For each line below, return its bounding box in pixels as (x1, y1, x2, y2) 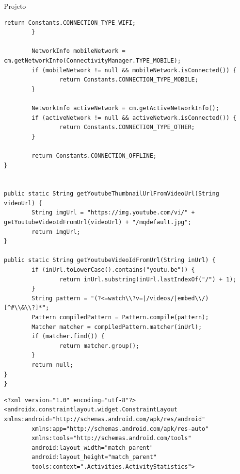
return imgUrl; (32, 228, 80, 235)
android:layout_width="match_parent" (32, 444, 153, 451)
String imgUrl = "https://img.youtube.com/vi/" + (32, 209, 195, 216)
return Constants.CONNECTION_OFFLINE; (32, 152, 157, 159)
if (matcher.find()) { (32, 333, 105, 340)
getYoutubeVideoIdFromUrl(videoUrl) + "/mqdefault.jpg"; (4, 219, 192, 226)
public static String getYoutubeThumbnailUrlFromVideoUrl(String (4, 190, 219, 197)
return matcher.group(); (59, 342, 140, 349)
